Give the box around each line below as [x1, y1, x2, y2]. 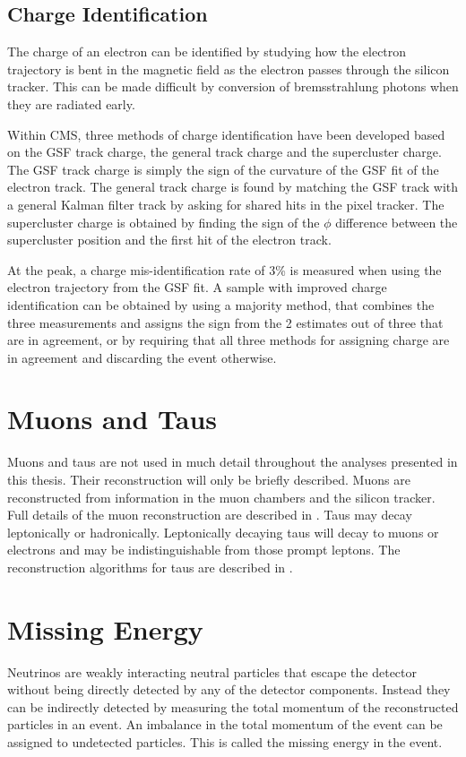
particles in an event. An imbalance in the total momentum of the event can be [7, 715, 443, 734]
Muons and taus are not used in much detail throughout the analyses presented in [7, 452, 458, 471]
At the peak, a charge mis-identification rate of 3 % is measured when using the [7, 260, 442, 279]
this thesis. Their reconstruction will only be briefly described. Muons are [7, 470, 410, 489]
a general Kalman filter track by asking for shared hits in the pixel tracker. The [7, 194, 444, 213]
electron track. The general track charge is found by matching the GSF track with [7, 177, 459, 196]
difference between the [335, 212, 458, 231]
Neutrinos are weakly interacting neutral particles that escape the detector [7, 662, 418, 681]
